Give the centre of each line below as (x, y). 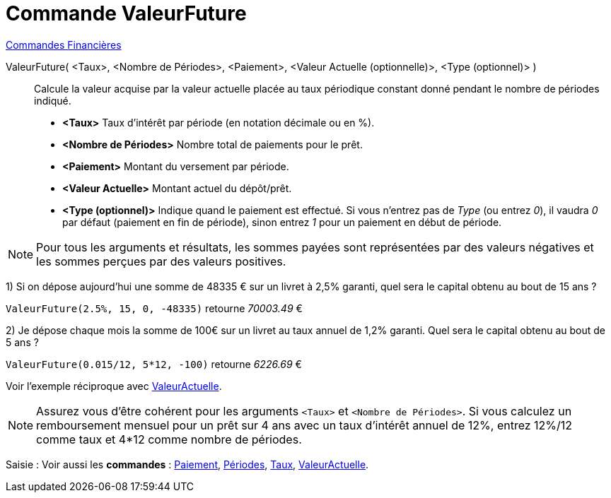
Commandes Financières (64, 45)
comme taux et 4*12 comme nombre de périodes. (169, 439)
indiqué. (53, 100)
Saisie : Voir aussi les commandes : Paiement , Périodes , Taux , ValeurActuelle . (187, 464)
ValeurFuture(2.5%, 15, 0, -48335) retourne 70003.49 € (154, 308)
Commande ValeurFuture (126, 13)
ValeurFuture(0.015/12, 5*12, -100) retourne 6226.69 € (154, 364)
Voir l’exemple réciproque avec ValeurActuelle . (114, 386)
